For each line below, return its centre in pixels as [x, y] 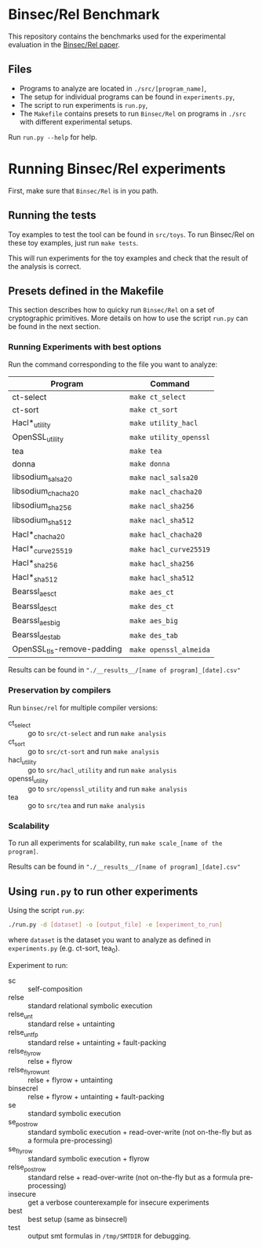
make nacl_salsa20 [164, 477]
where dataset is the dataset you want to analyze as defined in [109, 940]
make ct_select [158, 397]
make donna [149, 463]
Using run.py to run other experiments [103, 891]
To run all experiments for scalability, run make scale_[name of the [115, 843]
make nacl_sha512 [162, 521]
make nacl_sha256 [162, 506]
